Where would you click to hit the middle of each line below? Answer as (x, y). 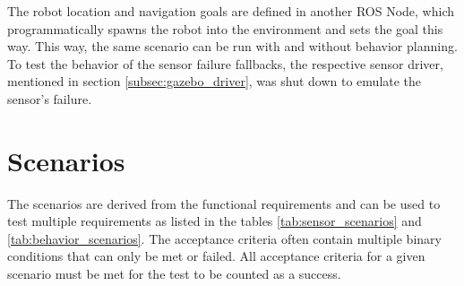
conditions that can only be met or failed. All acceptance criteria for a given (216, 256)
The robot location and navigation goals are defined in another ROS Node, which (231, 11)
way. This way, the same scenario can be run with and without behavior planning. (232, 46)
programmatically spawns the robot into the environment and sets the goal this (225, 28)
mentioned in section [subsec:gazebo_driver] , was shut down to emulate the (215, 81)
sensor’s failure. (50, 98)
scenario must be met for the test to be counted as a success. (174, 274)
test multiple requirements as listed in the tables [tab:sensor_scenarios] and (215, 221)
